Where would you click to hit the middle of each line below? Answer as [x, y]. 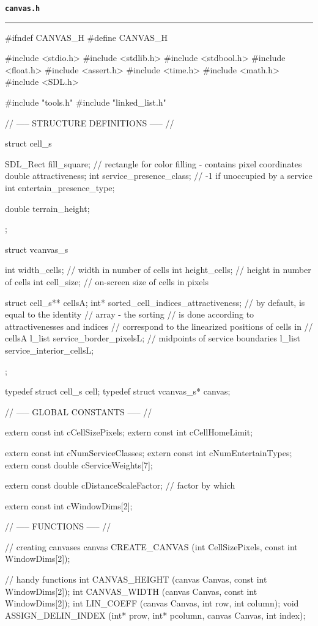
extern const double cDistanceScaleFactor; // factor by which [120, 485]
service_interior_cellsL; [50, 350]
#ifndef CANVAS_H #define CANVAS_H [87, 37]
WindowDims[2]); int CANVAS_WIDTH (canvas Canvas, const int [131, 591]
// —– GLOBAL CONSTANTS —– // [79, 411]
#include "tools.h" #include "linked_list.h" [86, 102]
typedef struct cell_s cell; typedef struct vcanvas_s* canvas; [118, 391]
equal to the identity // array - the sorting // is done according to [130, 314]
